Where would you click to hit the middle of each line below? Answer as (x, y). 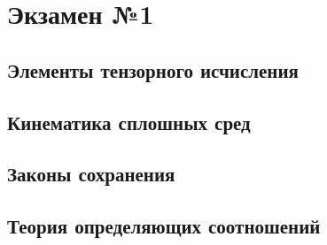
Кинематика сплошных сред (129, 122)
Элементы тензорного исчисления (153, 69)
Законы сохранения (91, 174)
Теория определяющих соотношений (164, 226)
